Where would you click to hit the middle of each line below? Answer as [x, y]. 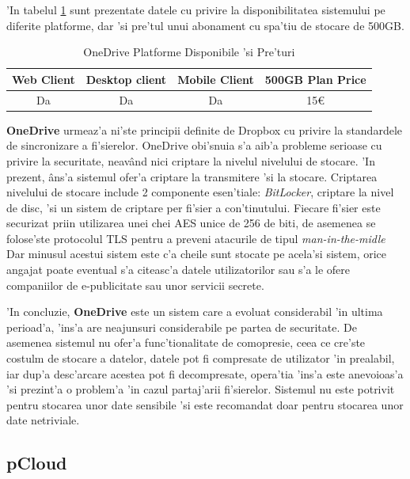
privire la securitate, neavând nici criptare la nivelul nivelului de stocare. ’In [191, 160]
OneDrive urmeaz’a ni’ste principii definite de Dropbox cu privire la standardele [204, 129]
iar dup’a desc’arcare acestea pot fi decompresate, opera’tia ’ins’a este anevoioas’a [205, 373]
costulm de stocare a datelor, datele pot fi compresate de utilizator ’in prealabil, [201, 358]
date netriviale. [43, 420]
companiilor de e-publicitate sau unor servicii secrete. [135, 285]
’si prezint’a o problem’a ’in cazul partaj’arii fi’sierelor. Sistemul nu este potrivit [201, 389]
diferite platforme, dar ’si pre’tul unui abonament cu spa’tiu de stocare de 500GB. [205, 25]
